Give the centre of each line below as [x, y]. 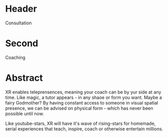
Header [21, 9]
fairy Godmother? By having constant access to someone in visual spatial [82, 102]
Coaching [15, 57]
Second [22, 43]
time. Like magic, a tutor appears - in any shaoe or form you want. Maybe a [83, 97]
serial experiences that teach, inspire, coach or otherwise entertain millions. [84, 129]
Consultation [18, 23]
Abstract [24, 78]
